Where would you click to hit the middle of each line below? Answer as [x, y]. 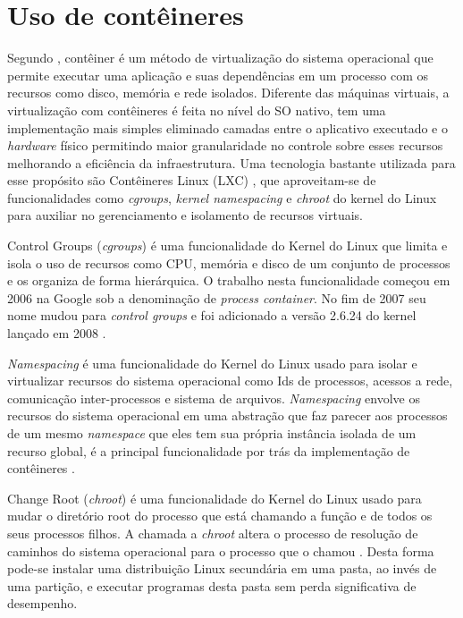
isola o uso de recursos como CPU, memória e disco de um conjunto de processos [229, 262]
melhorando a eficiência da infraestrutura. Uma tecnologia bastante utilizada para [231, 162]
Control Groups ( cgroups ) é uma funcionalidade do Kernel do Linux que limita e [227, 246]
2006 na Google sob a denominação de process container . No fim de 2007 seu [217, 297]
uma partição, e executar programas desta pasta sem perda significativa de [212, 585]
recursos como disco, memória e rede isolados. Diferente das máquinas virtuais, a [228, 93]
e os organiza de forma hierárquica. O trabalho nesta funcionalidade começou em [229, 280]
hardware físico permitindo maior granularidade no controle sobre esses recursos [225, 145]
